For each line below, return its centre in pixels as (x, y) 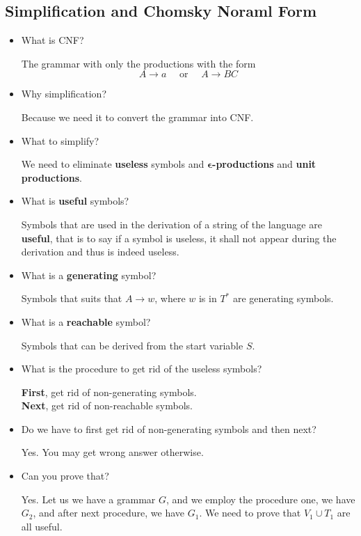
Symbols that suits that (72, 298)
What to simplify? (60, 140)
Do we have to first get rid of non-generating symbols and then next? (169, 428)
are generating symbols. (283, 298)
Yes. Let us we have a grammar (88, 499)
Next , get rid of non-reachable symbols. (107, 405)
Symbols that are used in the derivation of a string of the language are (171, 224)
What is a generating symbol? (89, 275)
